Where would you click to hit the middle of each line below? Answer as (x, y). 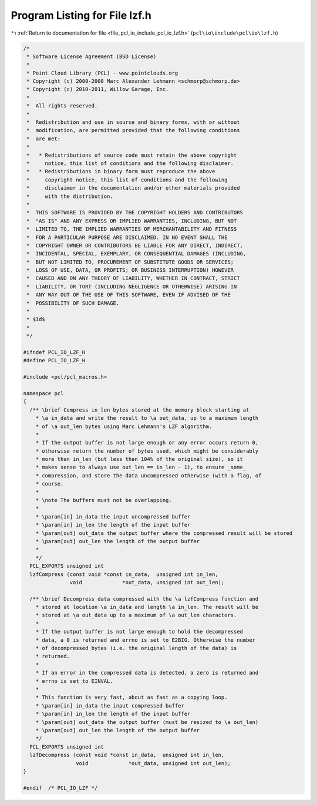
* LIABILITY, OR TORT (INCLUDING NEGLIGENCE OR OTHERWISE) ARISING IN (132, 287)
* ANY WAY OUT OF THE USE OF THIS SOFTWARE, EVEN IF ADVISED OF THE (129, 295)
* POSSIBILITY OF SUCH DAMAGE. (73, 303)
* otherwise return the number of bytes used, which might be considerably (147, 451)
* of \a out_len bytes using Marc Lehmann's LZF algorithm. (124, 426)
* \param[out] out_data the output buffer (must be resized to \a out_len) (147, 722)
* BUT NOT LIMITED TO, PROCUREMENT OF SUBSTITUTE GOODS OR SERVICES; (130, 262)
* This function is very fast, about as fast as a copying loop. (131, 698)
